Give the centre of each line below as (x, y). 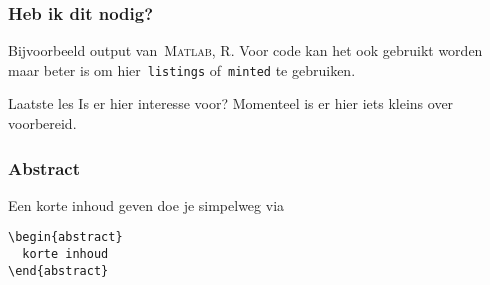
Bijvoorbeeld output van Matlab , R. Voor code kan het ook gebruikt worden (245, 50)
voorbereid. (42, 123)
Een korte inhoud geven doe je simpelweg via (146, 204)
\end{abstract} (58, 270)
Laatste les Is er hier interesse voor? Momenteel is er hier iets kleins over (231, 103)
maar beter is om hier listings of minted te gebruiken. (182, 69)
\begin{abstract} (65, 237)
